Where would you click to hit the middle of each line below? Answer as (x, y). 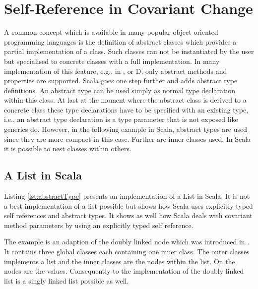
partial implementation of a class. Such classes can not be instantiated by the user (129, 51)
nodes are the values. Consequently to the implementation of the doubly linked (124, 271)
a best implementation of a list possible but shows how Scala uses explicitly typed (129, 205)
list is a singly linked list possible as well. (66, 280)
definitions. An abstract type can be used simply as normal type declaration (120, 90)
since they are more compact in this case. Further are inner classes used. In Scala (128, 139)
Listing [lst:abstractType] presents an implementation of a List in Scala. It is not (127, 196)
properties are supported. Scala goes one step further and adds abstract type (121, 81)
